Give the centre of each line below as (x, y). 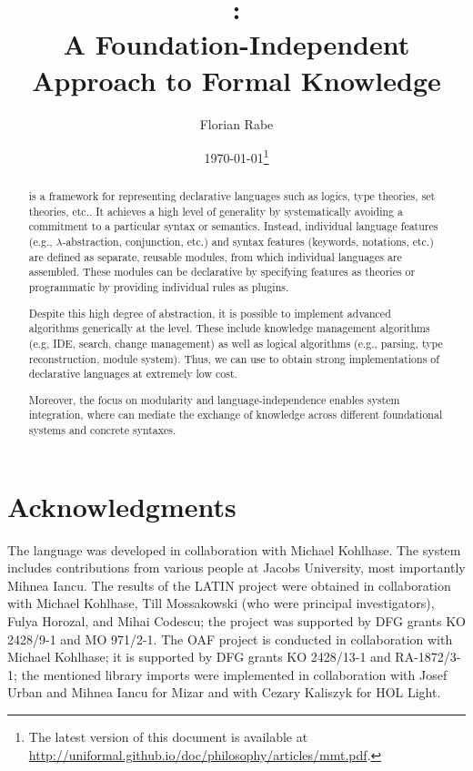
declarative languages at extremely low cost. (133, 374)
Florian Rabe (236, 123)
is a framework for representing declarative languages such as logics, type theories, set (232, 196)
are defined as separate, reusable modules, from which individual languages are (215, 256)
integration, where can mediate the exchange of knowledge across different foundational (236, 415)
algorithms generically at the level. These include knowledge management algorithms (229, 328)
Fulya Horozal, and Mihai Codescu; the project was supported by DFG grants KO (237, 621)
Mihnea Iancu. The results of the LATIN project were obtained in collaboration (229, 585)
